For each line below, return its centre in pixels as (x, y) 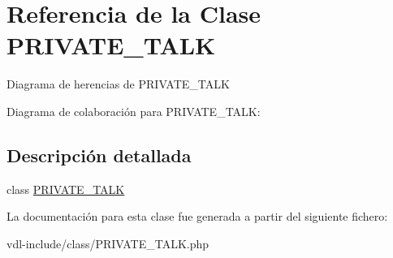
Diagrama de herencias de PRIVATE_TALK (118, 84)
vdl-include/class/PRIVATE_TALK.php (108, 243)
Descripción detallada (99, 155)
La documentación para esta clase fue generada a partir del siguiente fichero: (197, 216)
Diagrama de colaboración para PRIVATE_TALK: (134, 111)
